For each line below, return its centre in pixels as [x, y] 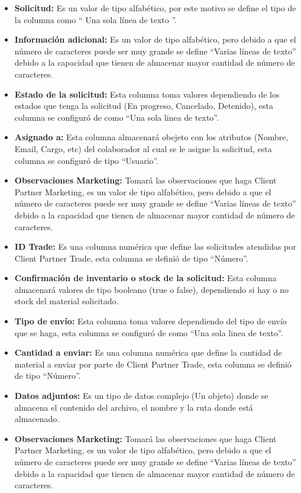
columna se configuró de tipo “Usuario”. [87, 160]
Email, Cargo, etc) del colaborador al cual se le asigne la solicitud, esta [143, 148]
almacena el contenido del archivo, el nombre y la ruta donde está [134, 407]
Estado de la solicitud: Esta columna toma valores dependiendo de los [147, 94]
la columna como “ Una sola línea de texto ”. [96, 19]
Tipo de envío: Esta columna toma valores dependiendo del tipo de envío [150, 321]
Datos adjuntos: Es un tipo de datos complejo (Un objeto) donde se [141, 396]
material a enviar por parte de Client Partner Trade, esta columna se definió [153, 364]
